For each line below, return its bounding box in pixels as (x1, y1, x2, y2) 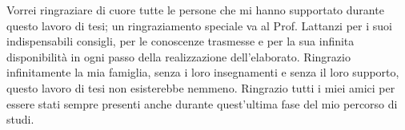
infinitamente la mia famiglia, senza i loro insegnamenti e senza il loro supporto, (6, 64, 399, 81)
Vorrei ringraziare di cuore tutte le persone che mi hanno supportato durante (6, 2, 384, 18)
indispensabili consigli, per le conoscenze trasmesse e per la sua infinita (6, 33, 355, 49)
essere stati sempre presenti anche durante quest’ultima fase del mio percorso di (6, 95, 398, 112)
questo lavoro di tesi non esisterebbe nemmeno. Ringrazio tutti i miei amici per (6, 79, 395, 96)
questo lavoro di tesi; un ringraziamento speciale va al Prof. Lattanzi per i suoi (6, 17, 392, 33)
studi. (6, 111, 34, 128)
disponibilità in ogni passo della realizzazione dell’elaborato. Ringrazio (6, 48, 351, 65)
